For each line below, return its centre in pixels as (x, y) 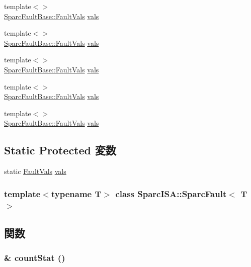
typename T (76, 193)
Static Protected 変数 (60, 150)
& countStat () (35, 258)
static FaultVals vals (35, 171)
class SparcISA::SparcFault (171, 193)
